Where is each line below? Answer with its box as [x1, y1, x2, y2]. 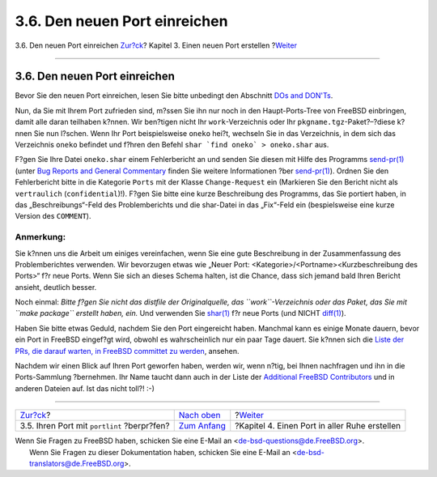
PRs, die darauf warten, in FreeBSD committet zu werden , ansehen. [15, 346, 240, 356]
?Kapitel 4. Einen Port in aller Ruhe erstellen [235, 420, 401, 432]
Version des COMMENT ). [15, 211, 91, 221]
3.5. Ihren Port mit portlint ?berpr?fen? [19, 420, 170, 432]
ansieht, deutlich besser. [15, 282, 97, 292]
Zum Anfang [178, 420, 227, 432]
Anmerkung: [15, 232, 66, 243]
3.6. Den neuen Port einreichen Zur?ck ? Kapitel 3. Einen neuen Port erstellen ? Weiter [15, 40, 297, 50]
